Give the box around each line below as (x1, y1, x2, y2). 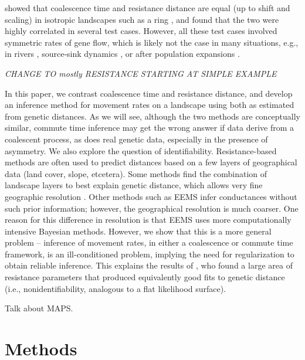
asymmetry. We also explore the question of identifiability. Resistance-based (5, 144, 277, 157)
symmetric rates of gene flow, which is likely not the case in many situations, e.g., (5, 36, 299, 48)
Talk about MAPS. (5, 302, 73, 314)
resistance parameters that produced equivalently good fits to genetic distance (5, 271, 285, 283)
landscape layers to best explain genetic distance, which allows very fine (5, 179, 263, 191)
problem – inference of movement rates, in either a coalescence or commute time (5, 236, 293, 249)
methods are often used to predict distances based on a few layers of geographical (5, 156, 297, 168)
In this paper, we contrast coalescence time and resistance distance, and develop (5, 87, 293, 99)
